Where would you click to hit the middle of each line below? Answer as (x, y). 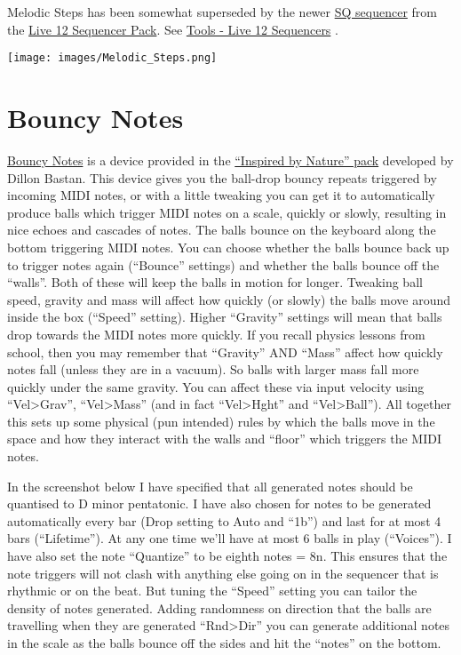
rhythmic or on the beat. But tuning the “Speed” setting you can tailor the (212, 591)
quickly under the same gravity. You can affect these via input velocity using (216, 386)
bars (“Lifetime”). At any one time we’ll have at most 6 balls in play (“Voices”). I (230, 538)
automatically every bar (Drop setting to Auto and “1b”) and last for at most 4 (224, 520)
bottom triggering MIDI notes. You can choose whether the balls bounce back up (228, 247)
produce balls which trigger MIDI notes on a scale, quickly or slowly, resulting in (227, 212)
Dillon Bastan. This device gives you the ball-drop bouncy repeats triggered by (222, 177)
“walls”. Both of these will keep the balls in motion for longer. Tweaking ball (215, 282)
